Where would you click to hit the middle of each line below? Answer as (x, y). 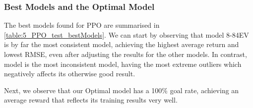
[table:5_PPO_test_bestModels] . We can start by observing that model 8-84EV (126, 34)
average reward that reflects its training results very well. (91, 100)
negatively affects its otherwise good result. (70, 74)
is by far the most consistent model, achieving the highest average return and (122, 44)
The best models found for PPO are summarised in (82, 25)
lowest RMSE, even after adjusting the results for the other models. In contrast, (126, 54)
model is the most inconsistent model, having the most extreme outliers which (123, 64)
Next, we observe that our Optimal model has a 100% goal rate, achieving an (122, 90)
